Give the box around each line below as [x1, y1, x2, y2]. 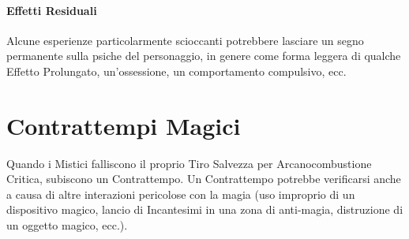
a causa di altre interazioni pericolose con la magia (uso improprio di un [6, 185, 355, 202]
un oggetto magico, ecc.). [6, 217, 128, 233]
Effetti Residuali [6, 2, 97, 18]
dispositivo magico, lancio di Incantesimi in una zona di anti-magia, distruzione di [6, 201, 403, 218]
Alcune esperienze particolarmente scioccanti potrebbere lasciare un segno [6, 32, 364, 48]
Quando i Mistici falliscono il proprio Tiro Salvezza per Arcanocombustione [6, 155, 372, 171]
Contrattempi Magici [6, 109, 241, 141]
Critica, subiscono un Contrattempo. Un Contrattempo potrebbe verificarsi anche [6, 170, 401, 187]
